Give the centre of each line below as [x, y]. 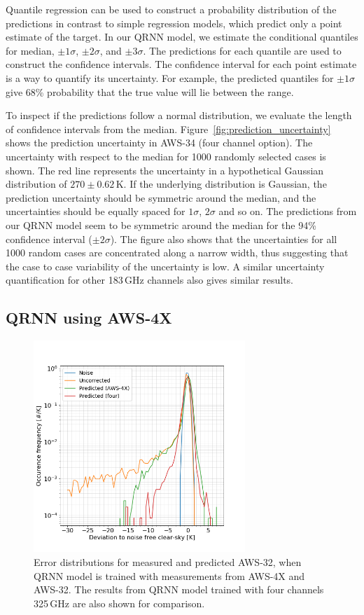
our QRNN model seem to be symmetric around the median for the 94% [161, 224]
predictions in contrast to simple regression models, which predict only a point [174, 23]
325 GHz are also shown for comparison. [119, 603]
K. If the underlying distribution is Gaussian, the [221, 184]
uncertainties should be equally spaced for [96, 211]
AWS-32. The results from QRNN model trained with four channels [179, 589]
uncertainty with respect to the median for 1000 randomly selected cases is [166, 156]
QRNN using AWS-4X [89, 318]
